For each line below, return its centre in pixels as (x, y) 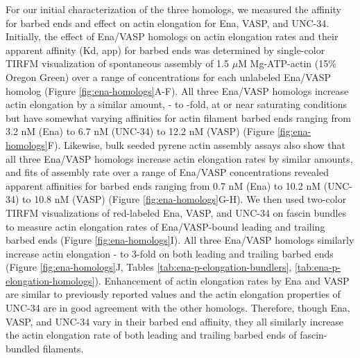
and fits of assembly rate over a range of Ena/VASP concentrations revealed (167, 172)
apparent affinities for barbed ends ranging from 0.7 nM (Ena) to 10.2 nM (163, 185)
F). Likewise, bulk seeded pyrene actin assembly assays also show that (196, 144)
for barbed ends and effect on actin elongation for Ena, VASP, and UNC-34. (168, 23)
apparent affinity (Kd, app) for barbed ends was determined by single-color (165, 50)
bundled (23, 348)
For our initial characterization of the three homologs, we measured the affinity (173, 9)
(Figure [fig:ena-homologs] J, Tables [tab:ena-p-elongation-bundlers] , (149, 267)
